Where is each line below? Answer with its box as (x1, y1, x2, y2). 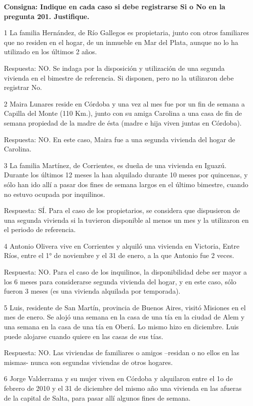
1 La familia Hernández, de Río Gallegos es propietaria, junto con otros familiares (4, 27, 249, 38)
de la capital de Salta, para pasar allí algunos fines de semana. (4, 392, 191, 403)
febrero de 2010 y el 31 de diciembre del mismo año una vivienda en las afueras (4, 383, 242, 393)
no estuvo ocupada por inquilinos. (4, 189, 105, 199)
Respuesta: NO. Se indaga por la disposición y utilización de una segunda (4, 63, 225, 73)
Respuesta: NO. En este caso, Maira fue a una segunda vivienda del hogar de (4, 134, 235, 144)
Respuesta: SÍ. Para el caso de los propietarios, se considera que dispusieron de (4, 205, 240, 215)
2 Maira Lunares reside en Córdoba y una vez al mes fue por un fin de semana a (4, 98, 245, 108)
